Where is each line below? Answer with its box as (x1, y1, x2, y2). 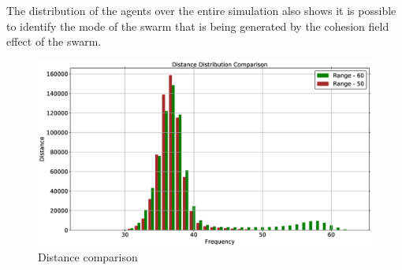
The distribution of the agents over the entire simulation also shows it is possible (6, 2, 396, 18)
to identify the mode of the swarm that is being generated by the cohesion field (6, 17, 389, 34)
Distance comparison (38, 249, 138, 265)
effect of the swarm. (6, 33, 102, 50)
